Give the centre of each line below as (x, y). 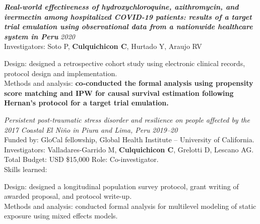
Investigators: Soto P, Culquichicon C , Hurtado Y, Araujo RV (103, 46)
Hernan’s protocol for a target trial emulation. (86, 103)
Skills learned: (26, 169)
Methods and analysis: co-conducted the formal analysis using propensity (129, 83)
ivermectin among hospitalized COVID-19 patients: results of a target (128, 16)
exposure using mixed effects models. (61, 216)
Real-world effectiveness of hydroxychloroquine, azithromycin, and (121, 7)
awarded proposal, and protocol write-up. (68, 196)
